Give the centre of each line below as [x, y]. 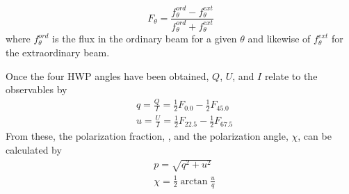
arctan [194, 181]
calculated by [34, 149]
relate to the [291, 75]
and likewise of [279, 39]
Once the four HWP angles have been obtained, [107, 75]
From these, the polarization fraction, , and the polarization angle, [147, 136]
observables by [36, 89]
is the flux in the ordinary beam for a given [145, 39]
